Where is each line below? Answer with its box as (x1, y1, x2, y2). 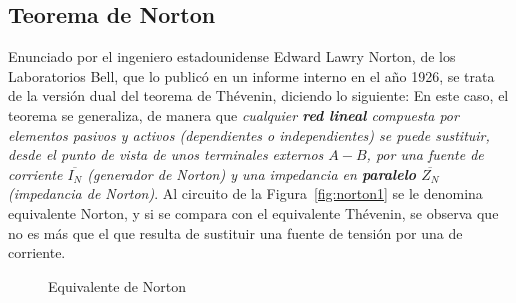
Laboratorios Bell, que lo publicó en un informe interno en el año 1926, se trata (8, 65, 495, 86)
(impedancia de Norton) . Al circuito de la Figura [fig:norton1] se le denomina (8, 183, 483, 204)
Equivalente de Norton (48, 275, 186, 296)
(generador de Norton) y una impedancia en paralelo (87, 163, 417, 184)
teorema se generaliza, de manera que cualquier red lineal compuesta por (8, 104, 459, 125)
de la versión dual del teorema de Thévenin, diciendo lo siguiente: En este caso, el (8, 85, 509, 106)
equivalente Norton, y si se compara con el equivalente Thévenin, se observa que (8, 202, 499, 223)
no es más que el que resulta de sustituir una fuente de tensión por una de (8, 222, 463, 243)
